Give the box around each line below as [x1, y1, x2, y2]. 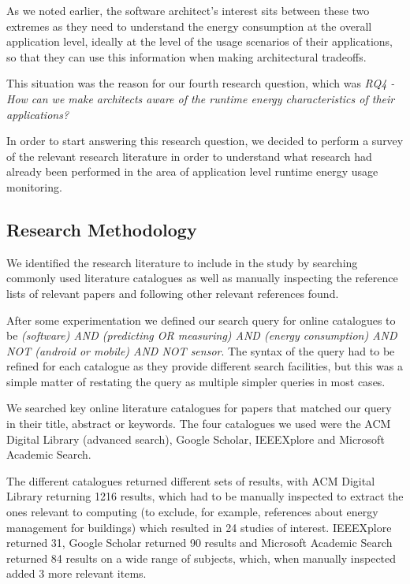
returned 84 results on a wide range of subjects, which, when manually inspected [6, 549, 397, 566]
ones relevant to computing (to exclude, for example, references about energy [6, 504, 378, 520]
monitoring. [6, 178, 62, 195]
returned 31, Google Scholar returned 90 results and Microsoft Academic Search [6, 534, 393, 551]
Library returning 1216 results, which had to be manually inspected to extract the [6, 488, 404, 504]
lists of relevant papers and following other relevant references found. [6, 285, 339, 301]
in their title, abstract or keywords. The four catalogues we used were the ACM [6, 415, 391, 432]
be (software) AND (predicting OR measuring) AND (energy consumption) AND [6, 327, 397, 344]
